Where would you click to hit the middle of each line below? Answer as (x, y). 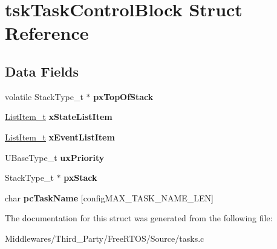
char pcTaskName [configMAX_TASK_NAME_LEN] (109, 197)
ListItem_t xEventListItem (60, 137)
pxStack (80, 178)
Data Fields (42, 71)
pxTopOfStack (123, 96)
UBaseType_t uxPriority (55, 157)
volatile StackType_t (44, 96)
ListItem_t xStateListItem (59, 117)
